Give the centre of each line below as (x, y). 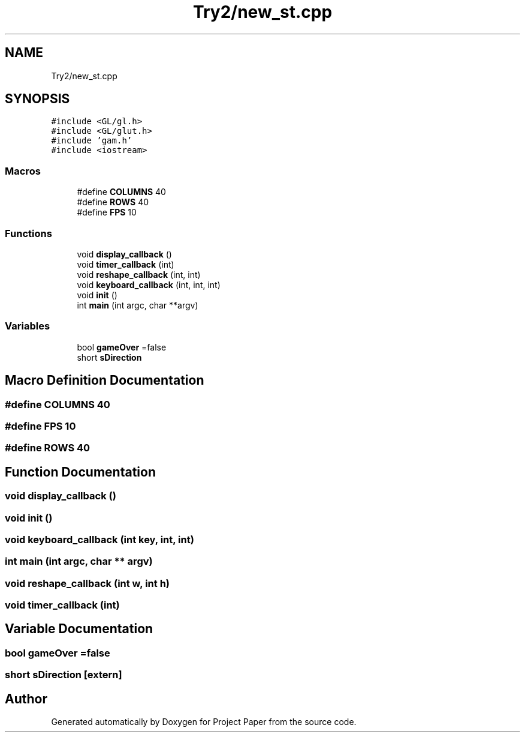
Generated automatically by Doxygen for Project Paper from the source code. (204, 722)
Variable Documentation (79, 629)
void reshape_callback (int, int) (139, 274)
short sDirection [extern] (64, 675)
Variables (28, 326)
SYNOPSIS (37, 99)
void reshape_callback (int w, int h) (87, 583)
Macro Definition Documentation (105, 381)
